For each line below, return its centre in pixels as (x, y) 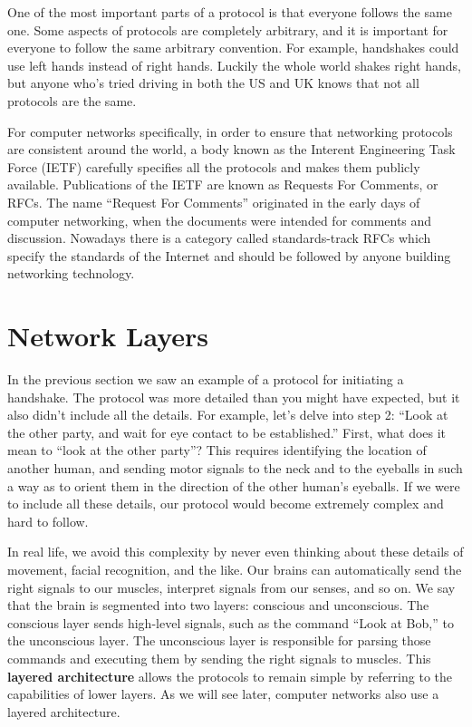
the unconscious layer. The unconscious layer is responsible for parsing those (219, 640)
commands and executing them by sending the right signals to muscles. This (219, 658)
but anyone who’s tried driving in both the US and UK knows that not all (213, 83)
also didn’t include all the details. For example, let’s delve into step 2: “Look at (228, 415)
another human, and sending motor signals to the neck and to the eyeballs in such (235, 468)
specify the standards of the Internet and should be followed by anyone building (229, 255)
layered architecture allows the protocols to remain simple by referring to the (230, 676)
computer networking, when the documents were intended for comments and (220, 220)
